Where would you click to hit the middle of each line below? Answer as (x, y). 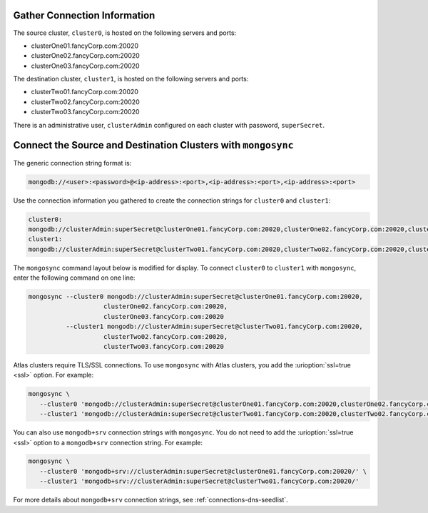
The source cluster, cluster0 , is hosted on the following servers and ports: (125, 33)
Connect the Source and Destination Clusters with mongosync (153, 145)
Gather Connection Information (84, 15)
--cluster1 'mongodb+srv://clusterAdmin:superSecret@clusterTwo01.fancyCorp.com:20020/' (199, 481)
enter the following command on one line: (74, 278)
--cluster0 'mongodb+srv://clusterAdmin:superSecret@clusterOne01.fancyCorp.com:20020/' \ (203, 471)
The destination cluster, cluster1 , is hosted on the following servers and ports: (131, 79)
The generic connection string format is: (72, 163)
